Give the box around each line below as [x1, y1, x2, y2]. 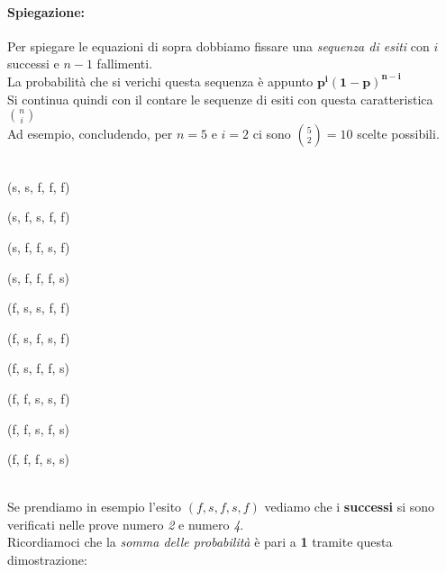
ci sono [252, 124, 291, 143]
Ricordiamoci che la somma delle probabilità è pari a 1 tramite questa [7, 532, 393, 551]
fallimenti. [96, 54, 153, 73]
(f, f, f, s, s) [7, 449, 69, 468]
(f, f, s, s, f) [7, 388, 70, 407]
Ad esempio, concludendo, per [7, 124, 173, 143]
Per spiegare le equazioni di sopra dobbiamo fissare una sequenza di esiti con [7, 36, 430, 55]
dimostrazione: [7, 550, 87, 569]
